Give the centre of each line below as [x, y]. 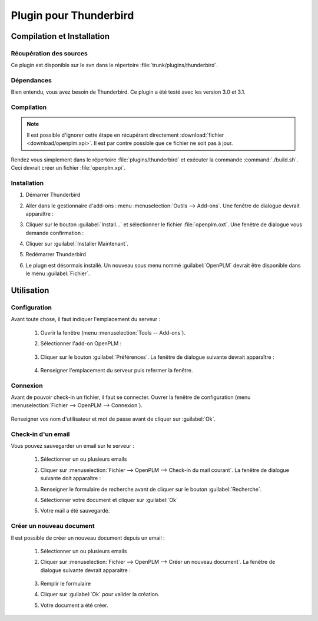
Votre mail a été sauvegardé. [75, 511]
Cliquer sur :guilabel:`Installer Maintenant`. [77, 244]
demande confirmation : [55, 233]
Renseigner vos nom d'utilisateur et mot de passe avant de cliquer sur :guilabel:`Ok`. [113, 419]
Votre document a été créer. [74, 605]
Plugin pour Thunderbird [72, 15]
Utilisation [30, 291]
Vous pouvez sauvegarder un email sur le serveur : [73, 446]
